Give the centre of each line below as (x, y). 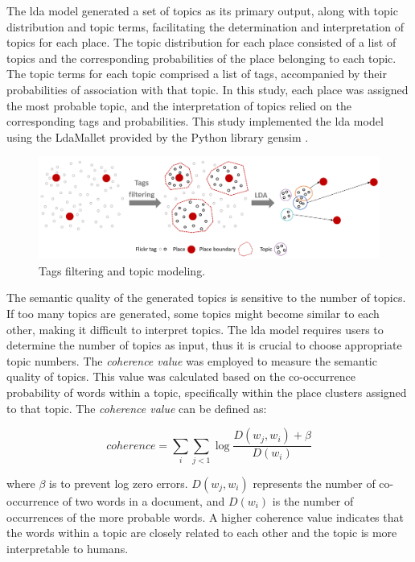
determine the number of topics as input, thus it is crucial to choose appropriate (204, 345)
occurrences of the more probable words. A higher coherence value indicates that (205, 517)
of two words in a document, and (144, 500)
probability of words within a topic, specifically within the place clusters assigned (207, 393)
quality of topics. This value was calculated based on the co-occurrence (181, 376)
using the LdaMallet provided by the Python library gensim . (158, 136)
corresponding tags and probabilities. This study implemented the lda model (195, 121)
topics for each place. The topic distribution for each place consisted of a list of (201, 42)
